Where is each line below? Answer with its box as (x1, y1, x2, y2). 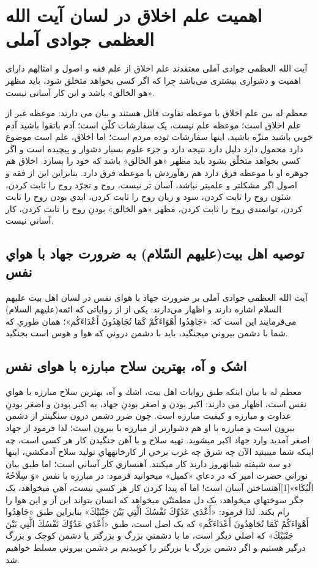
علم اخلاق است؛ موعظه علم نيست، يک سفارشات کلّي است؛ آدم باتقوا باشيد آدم (6, 118, 301, 131)
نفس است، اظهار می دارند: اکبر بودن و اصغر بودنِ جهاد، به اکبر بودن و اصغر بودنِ (6, 397, 307, 410)
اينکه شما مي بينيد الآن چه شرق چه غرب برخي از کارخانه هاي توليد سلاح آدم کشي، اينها (6, 445, 314, 458)
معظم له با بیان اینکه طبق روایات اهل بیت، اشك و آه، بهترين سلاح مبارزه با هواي (6, 385, 301, 398)
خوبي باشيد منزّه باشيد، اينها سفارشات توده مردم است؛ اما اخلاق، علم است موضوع (6, 130, 313, 143)
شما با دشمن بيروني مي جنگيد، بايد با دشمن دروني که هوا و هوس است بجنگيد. (6, 326, 288, 339)
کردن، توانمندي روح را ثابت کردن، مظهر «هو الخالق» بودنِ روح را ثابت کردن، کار (6, 202, 303, 215)
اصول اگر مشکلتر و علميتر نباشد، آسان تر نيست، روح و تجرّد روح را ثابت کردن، (6, 178, 298, 191)
